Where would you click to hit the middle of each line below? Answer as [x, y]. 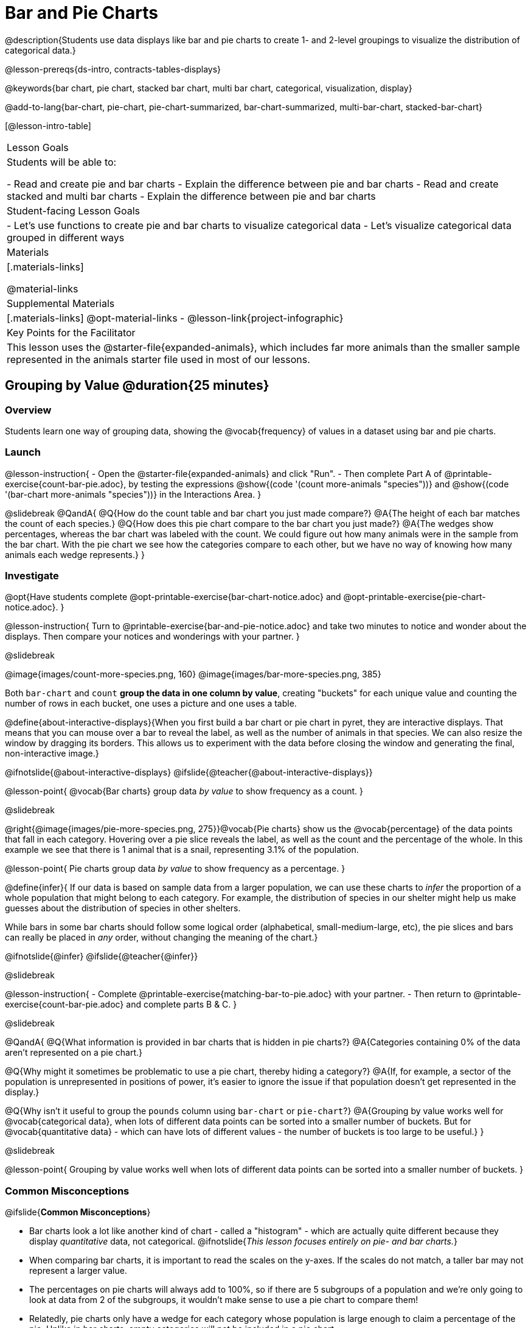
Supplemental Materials [61, 303]
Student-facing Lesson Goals [74, 210]
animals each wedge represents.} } [75, 554]
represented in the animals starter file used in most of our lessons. [158, 359]
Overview [28, 410]
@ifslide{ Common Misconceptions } [78, 1212]
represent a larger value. [78, 1271]
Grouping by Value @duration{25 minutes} [137, 386]
